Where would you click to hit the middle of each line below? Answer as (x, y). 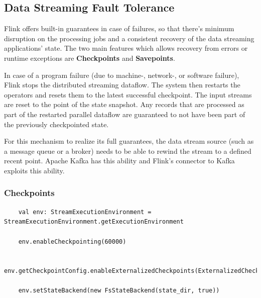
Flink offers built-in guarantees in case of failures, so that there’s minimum (119, 28)
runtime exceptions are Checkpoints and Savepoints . (90, 58)
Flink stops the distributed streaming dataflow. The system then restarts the (122, 85)
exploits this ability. (34, 170)
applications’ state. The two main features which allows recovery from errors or (126, 48)
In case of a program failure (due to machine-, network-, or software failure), (122, 75)
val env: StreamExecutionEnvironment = (85, 212)
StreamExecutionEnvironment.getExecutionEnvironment (94, 222)
